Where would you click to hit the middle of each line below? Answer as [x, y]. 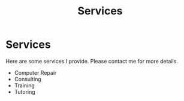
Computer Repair [35, 72]
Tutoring [25, 91]
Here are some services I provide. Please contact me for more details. [92, 61]
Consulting [28, 79]
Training [25, 85]
